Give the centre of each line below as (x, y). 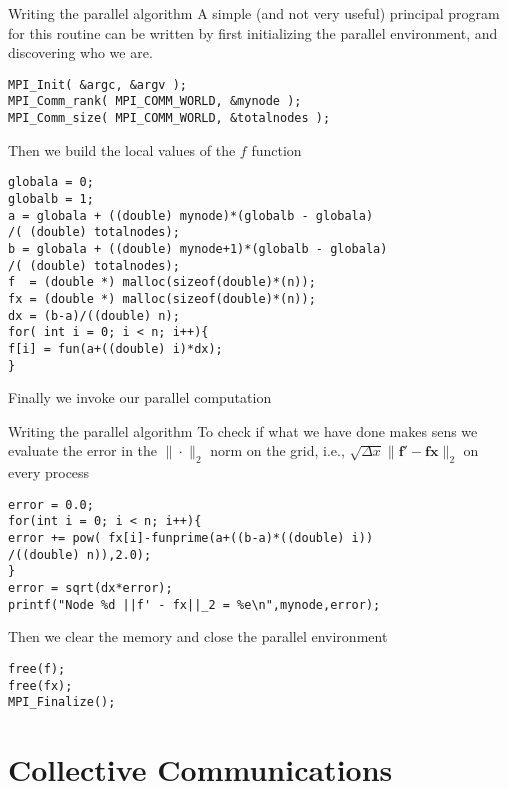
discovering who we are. (80, 52)
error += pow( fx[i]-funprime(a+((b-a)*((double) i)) (191, 538)
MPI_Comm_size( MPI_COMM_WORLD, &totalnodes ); (169, 118)
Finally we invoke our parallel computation (140, 397)
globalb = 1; (51, 199)
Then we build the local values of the (122, 149)
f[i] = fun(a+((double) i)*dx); (115, 348)
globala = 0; (51, 182)
